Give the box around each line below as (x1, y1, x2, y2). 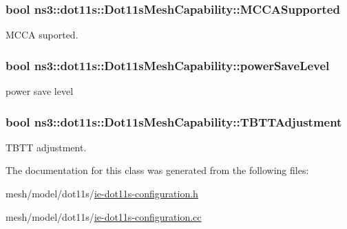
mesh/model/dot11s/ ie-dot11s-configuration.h (6, 186, 198, 201)
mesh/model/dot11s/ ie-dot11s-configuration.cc (6, 209, 202, 223)
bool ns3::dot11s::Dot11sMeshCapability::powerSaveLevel (6, 56, 330, 74)
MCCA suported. (6, 28, 78, 42)
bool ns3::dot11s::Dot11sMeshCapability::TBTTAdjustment (6, 113, 342, 130)
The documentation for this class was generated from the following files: (6, 163, 309, 177)
